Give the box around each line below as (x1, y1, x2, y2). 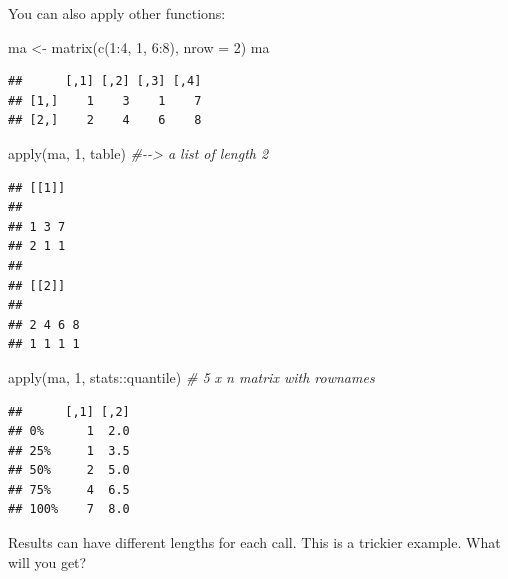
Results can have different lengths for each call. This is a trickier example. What (8, 532, 501, 553)
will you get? (8, 551, 87, 572)
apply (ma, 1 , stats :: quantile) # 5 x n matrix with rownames (8, 366, 375, 387)
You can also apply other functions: (8, 3, 226, 23)
